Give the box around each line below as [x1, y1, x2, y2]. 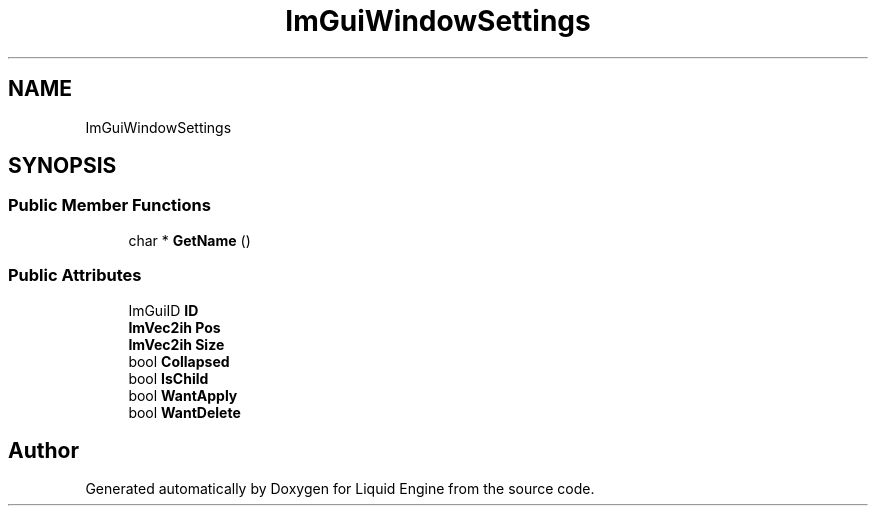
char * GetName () [128, 231, 251, 249]
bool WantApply [128, 386, 238, 404]
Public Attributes [8, 265, 142, 286]
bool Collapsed [128, 352, 230, 370]
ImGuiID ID [128, 301, 199, 319]
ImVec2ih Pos [128, 318, 221, 336]
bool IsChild [128, 369, 209, 387]
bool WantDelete [128, 403, 241, 421]
